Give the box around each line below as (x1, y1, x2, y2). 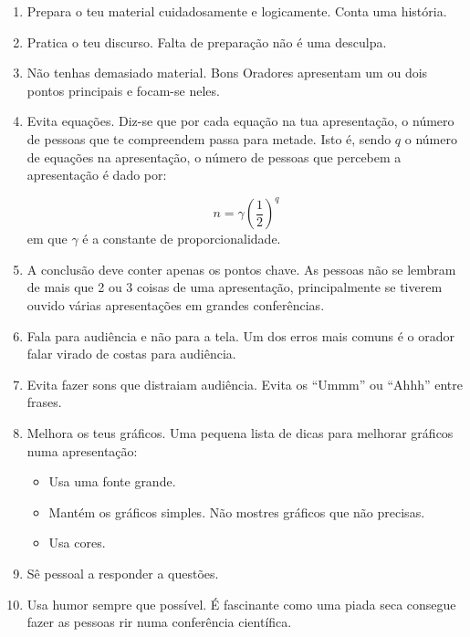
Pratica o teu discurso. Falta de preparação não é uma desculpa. (26, 32, 387, 51)
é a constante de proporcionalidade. (82, 229, 281, 248)
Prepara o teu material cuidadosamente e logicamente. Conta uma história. (26, 2, 447, 20)
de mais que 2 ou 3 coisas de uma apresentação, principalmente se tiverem (26, 277, 443, 297)
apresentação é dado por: (26, 165, 167, 184)
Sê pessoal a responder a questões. (26, 563, 219, 582)
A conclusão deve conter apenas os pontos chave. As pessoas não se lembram (26, 259, 456, 278)
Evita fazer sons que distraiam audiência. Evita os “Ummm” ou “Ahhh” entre (26, 374, 463, 393)
